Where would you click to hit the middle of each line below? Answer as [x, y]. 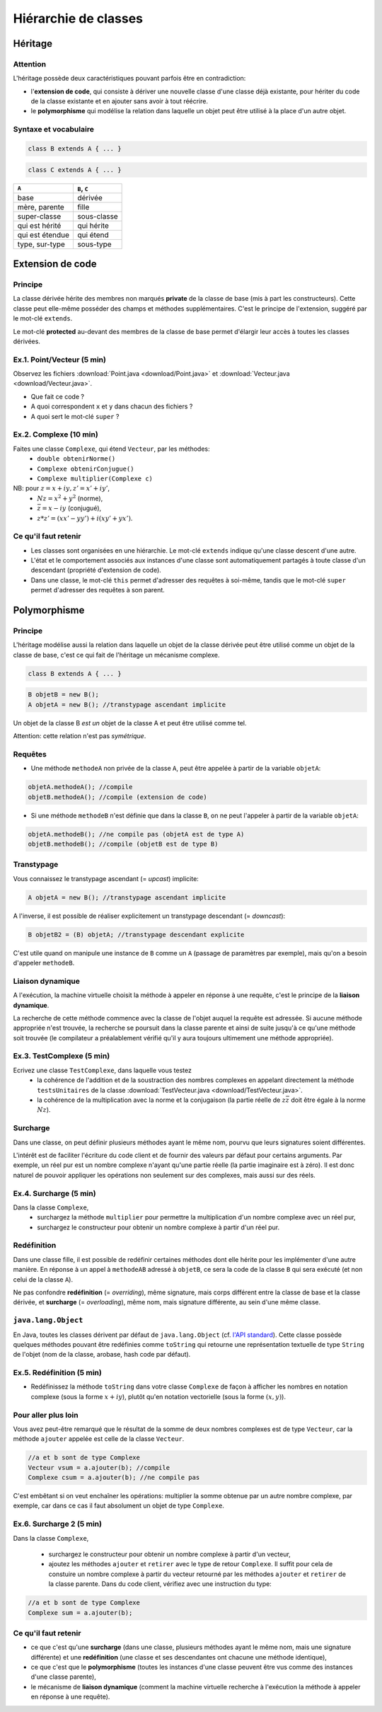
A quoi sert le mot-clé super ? [75, 416]
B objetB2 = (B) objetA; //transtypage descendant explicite [136, 935]
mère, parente [41, 207]
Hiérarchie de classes [78, 18]
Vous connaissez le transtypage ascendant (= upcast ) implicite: [106, 878]
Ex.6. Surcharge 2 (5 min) [58, 1524]
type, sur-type [41, 244]
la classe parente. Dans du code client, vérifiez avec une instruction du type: [160, 1584]
